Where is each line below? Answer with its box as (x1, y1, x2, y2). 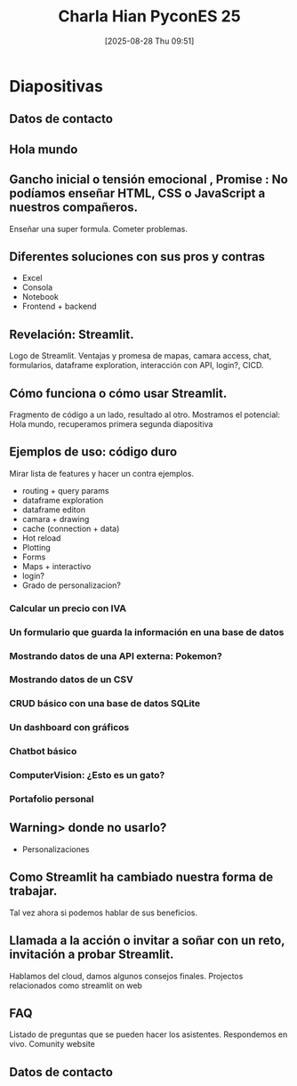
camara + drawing (21, 513, 90, 524)
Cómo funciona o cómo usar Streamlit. (9, 385, 228, 401)
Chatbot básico (9, 745, 77, 758)
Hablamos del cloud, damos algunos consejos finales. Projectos (9, 970, 244, 981)
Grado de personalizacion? (21, 580, 122, 591)
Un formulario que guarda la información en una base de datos (9, 625, 285, 638)
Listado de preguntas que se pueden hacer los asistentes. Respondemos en (9, 1029, 288, 1040)
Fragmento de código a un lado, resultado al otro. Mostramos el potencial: (9, 409, 281, 420)
